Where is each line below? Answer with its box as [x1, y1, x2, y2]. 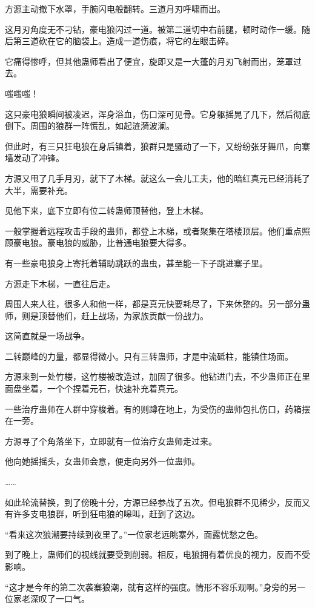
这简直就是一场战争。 [5, 329, 90, 342]
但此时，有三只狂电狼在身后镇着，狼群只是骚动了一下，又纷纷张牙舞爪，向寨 [5, 139, 310, 152]
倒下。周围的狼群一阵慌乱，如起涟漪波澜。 [5, 119, 174, 132]
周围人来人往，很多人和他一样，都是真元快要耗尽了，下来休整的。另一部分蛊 [5, 297, 310, 310]
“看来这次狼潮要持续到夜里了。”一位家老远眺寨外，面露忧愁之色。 [5, 527, 264, 540]
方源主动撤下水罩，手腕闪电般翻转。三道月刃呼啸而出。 [5, 2, 225, 15]
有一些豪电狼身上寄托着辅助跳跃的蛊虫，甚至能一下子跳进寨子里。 [5, 256, 268, 269]
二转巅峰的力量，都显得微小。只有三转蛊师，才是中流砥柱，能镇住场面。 [5, 349, 293, 362]
